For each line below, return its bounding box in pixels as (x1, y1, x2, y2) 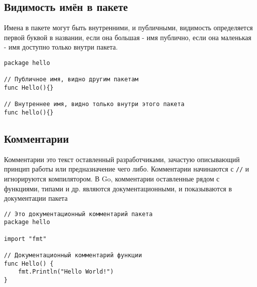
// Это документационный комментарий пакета (4, 210, 153, 218)
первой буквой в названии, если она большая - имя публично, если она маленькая (4, 32, 252, 42)
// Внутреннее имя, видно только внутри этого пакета (4, 101, 185, 108)
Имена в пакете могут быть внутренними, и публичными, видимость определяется (4, 22, 253, 33)
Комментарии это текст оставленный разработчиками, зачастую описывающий (4, 154, 240, 164)
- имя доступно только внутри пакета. (4, 42, 118, 52)
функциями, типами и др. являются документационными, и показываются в (4, 183, 232, 193)
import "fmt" (4, 235, 46, 242)
